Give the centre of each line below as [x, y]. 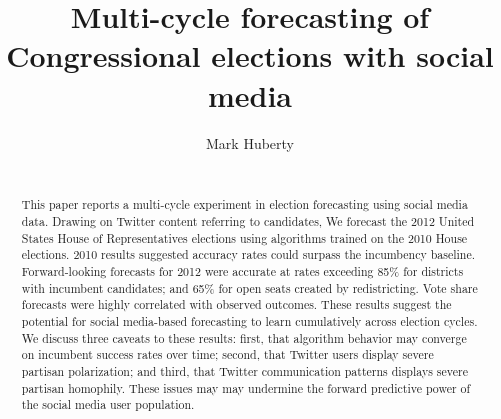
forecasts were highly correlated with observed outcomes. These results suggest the [236, 304]
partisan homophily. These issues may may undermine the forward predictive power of [246, 387]
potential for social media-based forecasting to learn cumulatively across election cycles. [249, 321]
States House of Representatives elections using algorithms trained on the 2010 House [244, 237]
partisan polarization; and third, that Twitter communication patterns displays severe [244, 371]
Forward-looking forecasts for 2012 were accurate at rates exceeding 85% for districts [242, 271]
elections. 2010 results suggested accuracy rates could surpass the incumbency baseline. [248, 254]
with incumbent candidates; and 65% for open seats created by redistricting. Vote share [249, 287]
